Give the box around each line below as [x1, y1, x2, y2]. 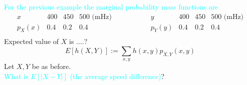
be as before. [32, 61, 71, 71]
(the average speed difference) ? [70, 71, 165, 81]
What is [4, 71, 29, 81]
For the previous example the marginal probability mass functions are [4, 1, 218, 11]
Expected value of [4, 36, 59, 46]
